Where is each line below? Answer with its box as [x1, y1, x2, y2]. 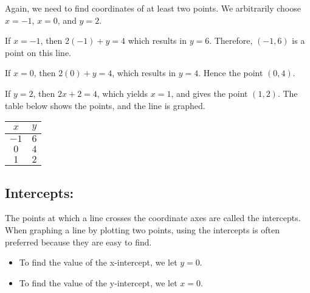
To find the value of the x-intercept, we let [19, 256, 177, 269]
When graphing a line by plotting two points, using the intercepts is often [5, 223, 280, 236]
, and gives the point [171, 86, 248, 99]
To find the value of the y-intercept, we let [19, 276, 177, 289]
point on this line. [5, 46, 71, 58]
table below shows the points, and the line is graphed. [5, 99, 205, 111]
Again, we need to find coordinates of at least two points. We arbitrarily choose [5, 2, 301, 14]
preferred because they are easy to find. [5, 235, 152, 248]
